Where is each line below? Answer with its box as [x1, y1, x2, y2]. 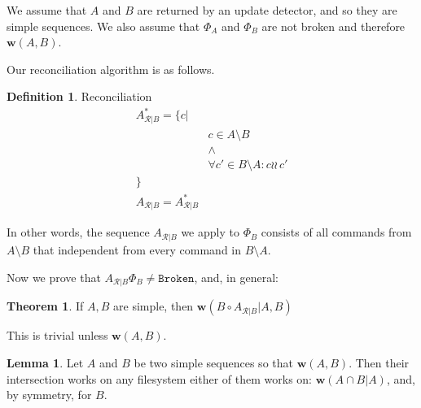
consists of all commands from [261, 224, 412, 241]
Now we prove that [7, 268, 101, 285]
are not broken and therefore [261, 17, 406, 34]
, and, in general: [194, 268, 278, 285]
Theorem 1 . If [7, 297, 84, 315]
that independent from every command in [33, 241, 242, 258]
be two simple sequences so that [134, 354, 293, 371]
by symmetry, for [7, 386, 92, 403]
